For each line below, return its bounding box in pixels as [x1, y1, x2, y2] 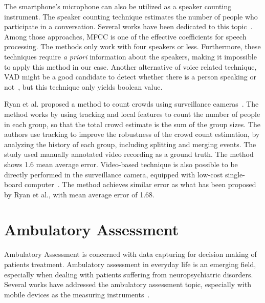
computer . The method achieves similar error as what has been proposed [25, 179, 256, 190]
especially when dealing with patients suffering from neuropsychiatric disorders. [4, 269, 253, 279]
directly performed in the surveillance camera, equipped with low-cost [4, 169, 223, 179]
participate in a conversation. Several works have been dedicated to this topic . [4, 21, 253, 32]
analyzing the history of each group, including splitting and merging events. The [4, 138, 256, 149]
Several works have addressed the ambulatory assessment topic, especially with [4, 279, 251, 290]
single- [225, 169, 245, 179]
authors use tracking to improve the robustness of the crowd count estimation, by [4, 129, 260, 139]
